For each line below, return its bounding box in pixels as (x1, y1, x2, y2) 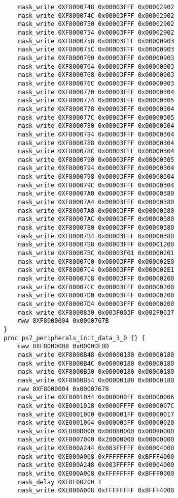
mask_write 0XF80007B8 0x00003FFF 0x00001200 (18, 241, 174, 248)
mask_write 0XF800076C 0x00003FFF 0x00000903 (18, 79, 174, 87)
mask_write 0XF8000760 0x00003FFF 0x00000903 (18, 54, 174, 62)
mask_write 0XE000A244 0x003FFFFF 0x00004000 (18, 445, 174, 452)
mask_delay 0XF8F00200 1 (18, 478, 102, 486)
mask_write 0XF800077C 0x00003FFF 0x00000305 (18, 114, 174, 121)
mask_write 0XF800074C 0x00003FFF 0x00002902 (18, 12, 174, 19)
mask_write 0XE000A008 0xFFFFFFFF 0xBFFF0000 (18, 470, 174, 478)
